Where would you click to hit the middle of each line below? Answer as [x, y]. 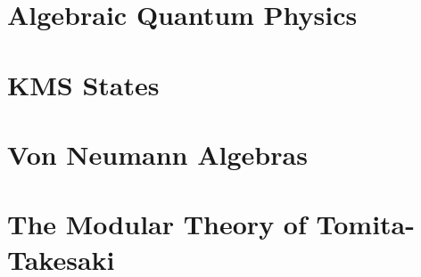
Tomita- [365, 224]
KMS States [83, 84]
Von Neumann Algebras [157, 154]
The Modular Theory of [157, 224]
